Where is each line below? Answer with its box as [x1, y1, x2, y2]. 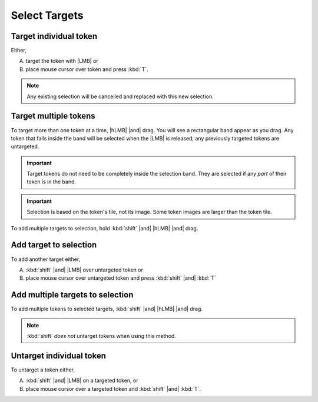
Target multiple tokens [11, 111, 95, 121]
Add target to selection [11, 240, 97, 250]
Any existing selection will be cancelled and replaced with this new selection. [26, 93, 214, 100]
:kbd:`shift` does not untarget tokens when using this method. [26, 333, 176, 340]
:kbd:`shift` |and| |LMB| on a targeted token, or [25, 377, 138, 384]
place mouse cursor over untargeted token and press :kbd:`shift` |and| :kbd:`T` [25, 274, 216, 282]
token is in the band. [26, 178, 77, 185]
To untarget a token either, [11, 366, 75, 373]
